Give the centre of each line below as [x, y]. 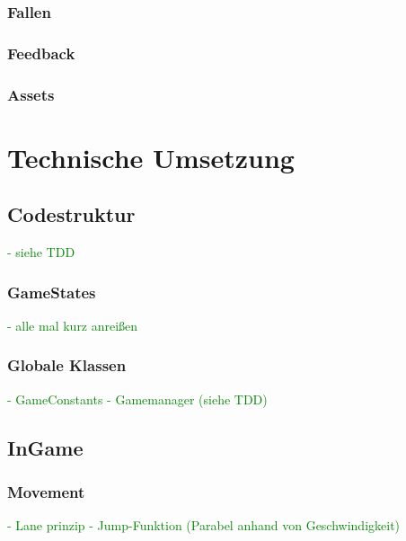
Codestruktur [71, 214]
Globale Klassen [67, 365]
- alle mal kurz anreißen [73, 325]
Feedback [41, 53]
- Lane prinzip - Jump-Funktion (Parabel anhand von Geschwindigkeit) [204, 525]
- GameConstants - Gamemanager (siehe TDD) [137, 399]
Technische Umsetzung [151, 157]
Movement [46, 492]
